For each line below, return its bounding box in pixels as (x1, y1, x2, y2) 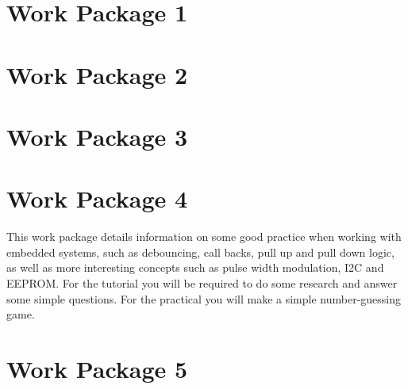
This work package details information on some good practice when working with (6, 228, 402, 245)
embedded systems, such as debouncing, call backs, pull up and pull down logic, (6, 243, 395, 260)
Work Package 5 (6, 353, 188, 384)
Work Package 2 (6, 58, 188, 90)
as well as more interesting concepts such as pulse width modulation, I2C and (6, 259, 384, 276)
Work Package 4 (6, 182, 188, 215)
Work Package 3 (6, 120, 188, 152)
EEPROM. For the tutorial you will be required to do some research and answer (6, 275, 398, 292)
